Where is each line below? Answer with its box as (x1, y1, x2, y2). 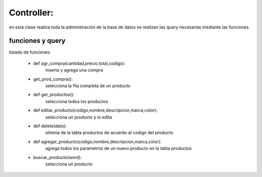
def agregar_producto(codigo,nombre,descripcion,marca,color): (33, 138, 162, 145)
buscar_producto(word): (33, 154, 82, 160)
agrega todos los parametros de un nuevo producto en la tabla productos (45, 146, 192, 151)
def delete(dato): (33, 123, 67, 129)
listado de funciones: (9, 49, 51, 55)
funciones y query (9, 37, 65, 45)
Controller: (9, 7, 54, 18)
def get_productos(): (33, 92, 75, 98)
